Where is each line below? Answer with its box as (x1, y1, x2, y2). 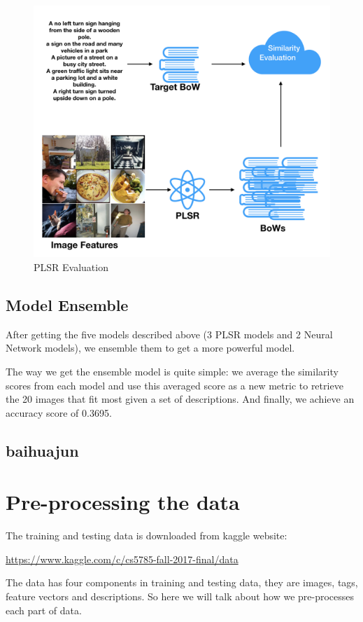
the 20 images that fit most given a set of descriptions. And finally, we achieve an (6, 392, 355, 406)
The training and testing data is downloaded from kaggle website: (6, 528, 287, 543)
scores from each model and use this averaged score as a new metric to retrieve (6, 378, 343, 392)
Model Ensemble (6, 293, 129, 315)
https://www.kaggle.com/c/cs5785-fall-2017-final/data (6, 551, 239, 566)
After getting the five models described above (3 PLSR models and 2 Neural (6, 326, 333, 341)
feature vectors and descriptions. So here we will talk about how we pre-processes (6, 589, 355, 604)
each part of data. (6, 602, 82, 617)
